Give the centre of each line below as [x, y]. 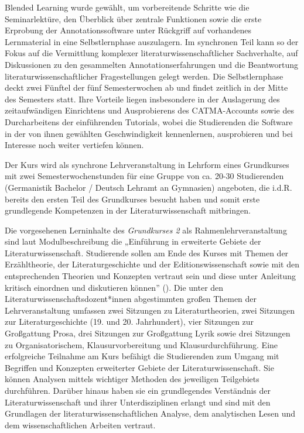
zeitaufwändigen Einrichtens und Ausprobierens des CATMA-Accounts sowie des [149, 110]
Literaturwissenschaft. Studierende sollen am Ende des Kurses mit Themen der [147, 252]
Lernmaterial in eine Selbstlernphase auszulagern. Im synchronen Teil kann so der [152, 41]
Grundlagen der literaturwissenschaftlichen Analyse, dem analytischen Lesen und [150, 413]
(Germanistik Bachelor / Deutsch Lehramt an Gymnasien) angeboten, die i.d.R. [148, 187]
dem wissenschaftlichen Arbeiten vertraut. [80, 425]
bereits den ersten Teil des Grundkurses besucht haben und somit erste [132, 199]
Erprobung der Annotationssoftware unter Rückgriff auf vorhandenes [128, 30]
